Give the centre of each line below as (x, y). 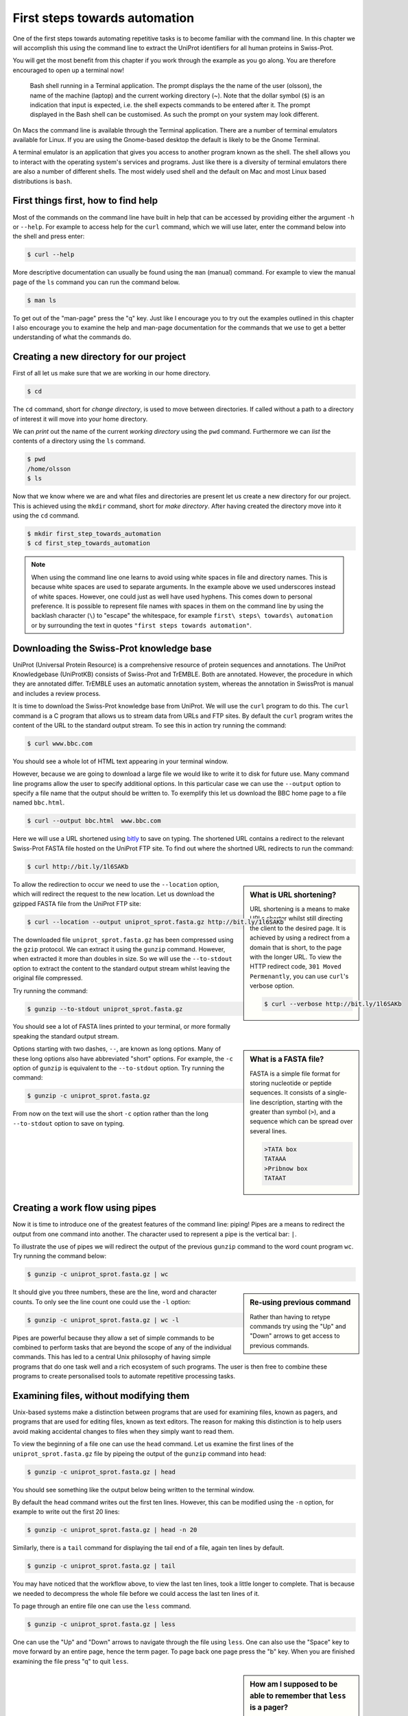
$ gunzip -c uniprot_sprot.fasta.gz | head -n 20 (112, 1530)
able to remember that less (298, 1696)
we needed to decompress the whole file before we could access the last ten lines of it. (136, 1593)
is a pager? (269, 1707)
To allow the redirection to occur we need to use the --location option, (116, 884)
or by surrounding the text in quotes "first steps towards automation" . (141, 625)
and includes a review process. (57, 693)
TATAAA (275, 1159)
